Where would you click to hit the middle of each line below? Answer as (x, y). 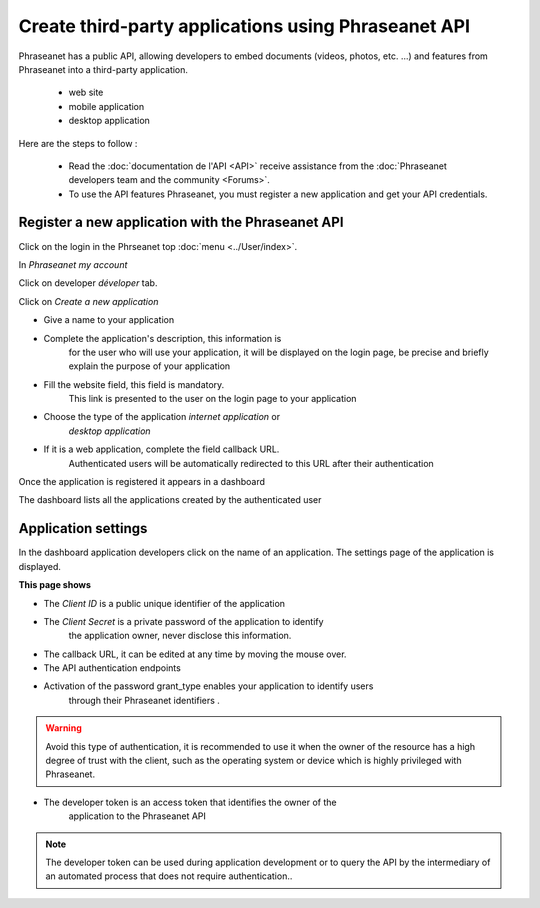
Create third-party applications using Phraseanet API (244, 26)
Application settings (83, 528)
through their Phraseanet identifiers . (144, 700)
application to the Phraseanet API (137, 816)
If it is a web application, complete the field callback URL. (161, 449)
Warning (63, 728)
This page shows (55, 585)
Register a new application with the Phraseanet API (181, 222)
